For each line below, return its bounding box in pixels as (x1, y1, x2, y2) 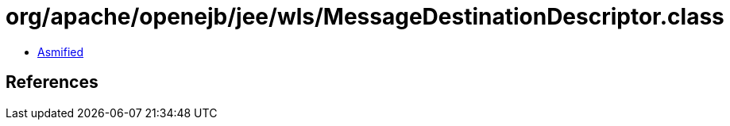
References (6, 72, 98, 93)
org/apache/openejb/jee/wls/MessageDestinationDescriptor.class (6, 3, 724, 30)
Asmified (37, 44, 84, 59)
